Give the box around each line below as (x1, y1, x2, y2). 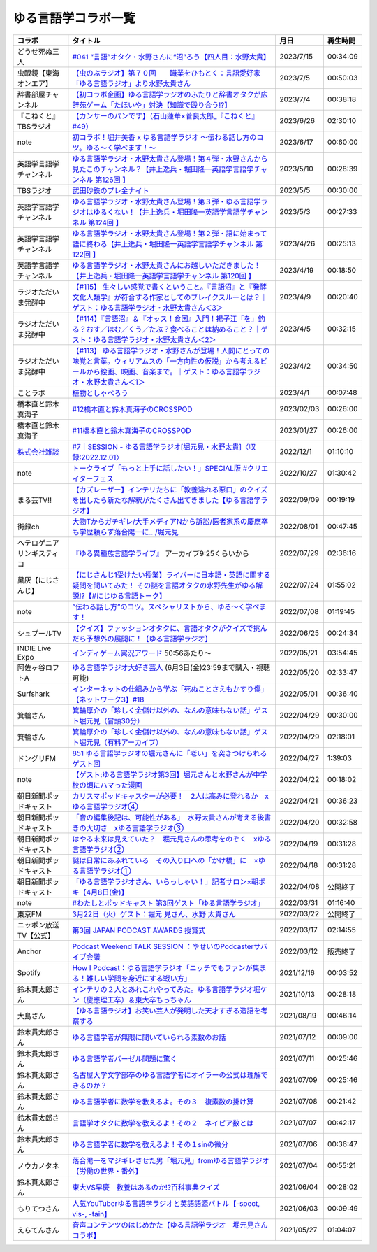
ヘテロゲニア (17, 538, 59, 548)
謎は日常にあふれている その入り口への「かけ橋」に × (72, 855, 258, 865)
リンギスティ (17, 548, 59, 558)
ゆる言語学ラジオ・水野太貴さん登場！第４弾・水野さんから (72, 154, 268, 164)
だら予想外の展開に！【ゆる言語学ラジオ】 (72, 634, 212, 643)
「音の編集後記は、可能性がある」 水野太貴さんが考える (72, 812, 258, 822)
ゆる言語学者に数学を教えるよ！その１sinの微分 (72, 1139, 229, 1149)
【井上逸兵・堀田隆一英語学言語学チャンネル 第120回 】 (72, 271, 256, 280)
